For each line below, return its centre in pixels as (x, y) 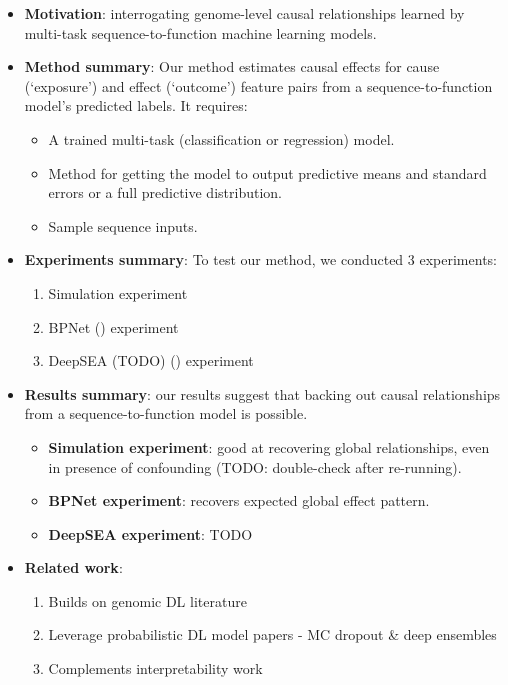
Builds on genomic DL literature (147, 600)
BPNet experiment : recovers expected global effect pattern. (239, 500)
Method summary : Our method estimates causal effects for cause (232, 66)
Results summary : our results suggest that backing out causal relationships (262, 393)
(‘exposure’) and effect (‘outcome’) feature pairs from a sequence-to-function (258, 85)
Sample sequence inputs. (123, 225)
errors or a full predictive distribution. (165, 192)
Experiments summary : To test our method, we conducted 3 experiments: (260, 259)
